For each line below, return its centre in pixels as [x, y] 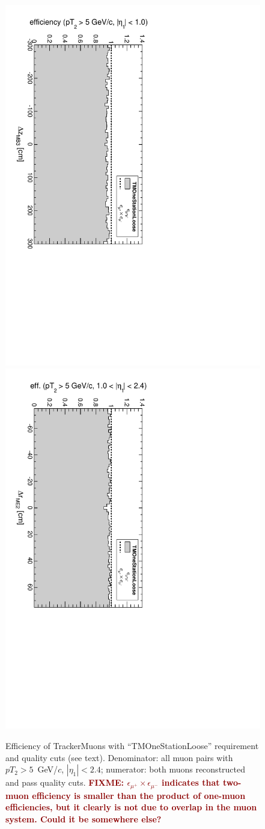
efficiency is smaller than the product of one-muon [139, 795]
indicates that [191, 782]
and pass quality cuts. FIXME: [65, 782]
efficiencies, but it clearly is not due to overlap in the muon [131, 807]
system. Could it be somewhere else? [84, 818]
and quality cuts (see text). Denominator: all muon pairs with [119, 757]
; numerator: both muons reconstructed [173, 769]
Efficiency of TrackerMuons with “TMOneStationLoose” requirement [132, 746]
